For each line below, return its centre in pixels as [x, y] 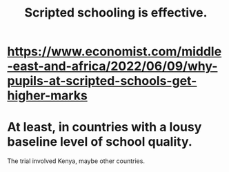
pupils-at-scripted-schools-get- [102, 81]
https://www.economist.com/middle [114, 51]
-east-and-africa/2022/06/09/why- [112, 66]
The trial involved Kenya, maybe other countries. [76, 161]
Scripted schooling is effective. [116, 13]
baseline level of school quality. [100, 142]
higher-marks [47, 96]
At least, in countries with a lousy [104, 127]
